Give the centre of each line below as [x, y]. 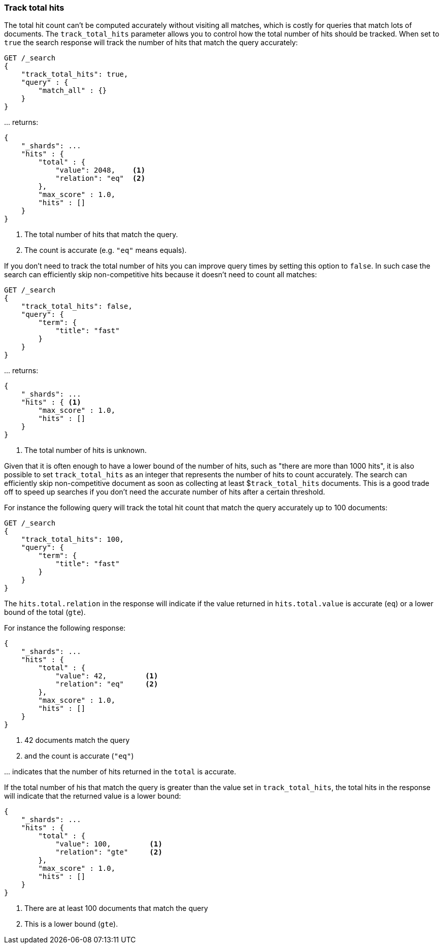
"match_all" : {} [73, 91]
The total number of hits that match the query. [101, 235]
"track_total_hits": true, [75, 74]
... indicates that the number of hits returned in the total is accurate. [120, 772]
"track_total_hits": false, [77, 306]
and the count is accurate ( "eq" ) [79, 756]
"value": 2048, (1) [100, 170]
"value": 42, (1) [107, 676]
